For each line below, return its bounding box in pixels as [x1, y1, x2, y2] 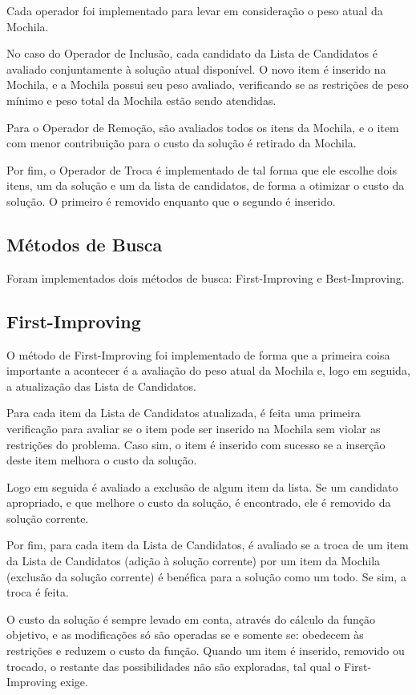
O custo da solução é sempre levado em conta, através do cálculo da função [6, 610, 375, 627]
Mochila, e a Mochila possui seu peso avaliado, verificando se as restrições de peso [6, 76, 409, 93]
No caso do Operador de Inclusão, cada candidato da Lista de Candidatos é [6, 45, 378, 62]
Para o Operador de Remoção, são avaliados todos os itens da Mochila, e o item [6, 119, 399, 135]
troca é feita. [6, 584, 69, 601]
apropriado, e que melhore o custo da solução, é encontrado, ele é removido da [6, 494, 391, 511]
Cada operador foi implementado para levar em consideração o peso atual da [6, 2, 383, 18]
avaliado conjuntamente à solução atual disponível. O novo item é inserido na [6, 60, 386, 77]
